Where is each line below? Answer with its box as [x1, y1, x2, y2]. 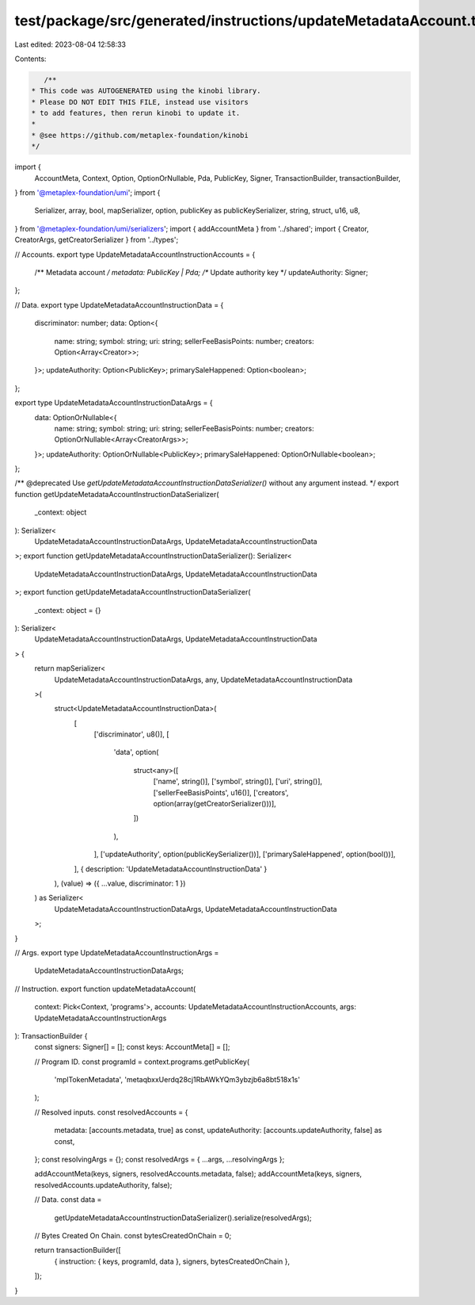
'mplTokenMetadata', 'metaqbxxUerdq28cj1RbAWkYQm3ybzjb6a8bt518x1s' [54, 1075, 301, 1085]
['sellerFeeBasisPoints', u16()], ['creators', [153, 787, 289, 797]
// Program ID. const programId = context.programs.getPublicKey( [34, 1057, 250, 1066]
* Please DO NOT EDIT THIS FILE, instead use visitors [31, 98, 249, 106]
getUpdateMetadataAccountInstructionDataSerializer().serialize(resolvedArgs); [54, 1213, 312, 1223]
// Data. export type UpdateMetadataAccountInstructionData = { [14, 300, 224, 309]
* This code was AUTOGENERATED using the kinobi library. [31, 86, 261, 95]
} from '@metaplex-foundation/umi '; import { [14, 188, 161, 197]
